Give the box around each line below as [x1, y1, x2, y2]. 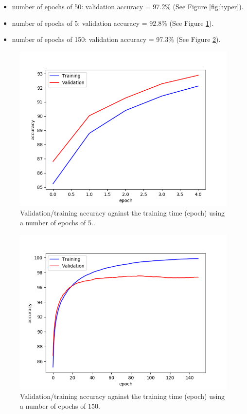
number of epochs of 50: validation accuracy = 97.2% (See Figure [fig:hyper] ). [12, 1, 244, 11]
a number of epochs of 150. [20, 400, 101, 411]
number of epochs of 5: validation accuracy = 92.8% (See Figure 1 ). [12, 18, 214, 28]
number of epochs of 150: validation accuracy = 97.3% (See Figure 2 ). [12, 34, 221, 44]
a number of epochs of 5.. [20, 217, 95, 227]
